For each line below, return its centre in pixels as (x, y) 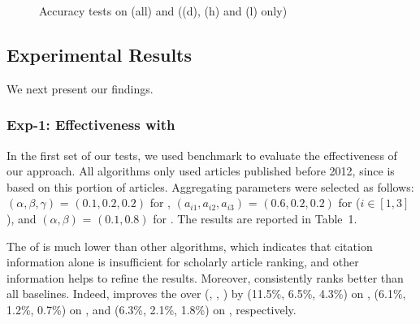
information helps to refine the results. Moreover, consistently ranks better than (205, 277)
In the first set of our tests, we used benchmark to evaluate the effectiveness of (202, 155)
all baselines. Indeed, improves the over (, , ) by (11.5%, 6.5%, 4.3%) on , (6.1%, (206, 294)
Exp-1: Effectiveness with (91, 125)
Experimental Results (99, 54)
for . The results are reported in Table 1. (255, 218)
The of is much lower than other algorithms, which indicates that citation (190, 246)
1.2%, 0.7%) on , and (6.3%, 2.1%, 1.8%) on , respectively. (152, 309)
